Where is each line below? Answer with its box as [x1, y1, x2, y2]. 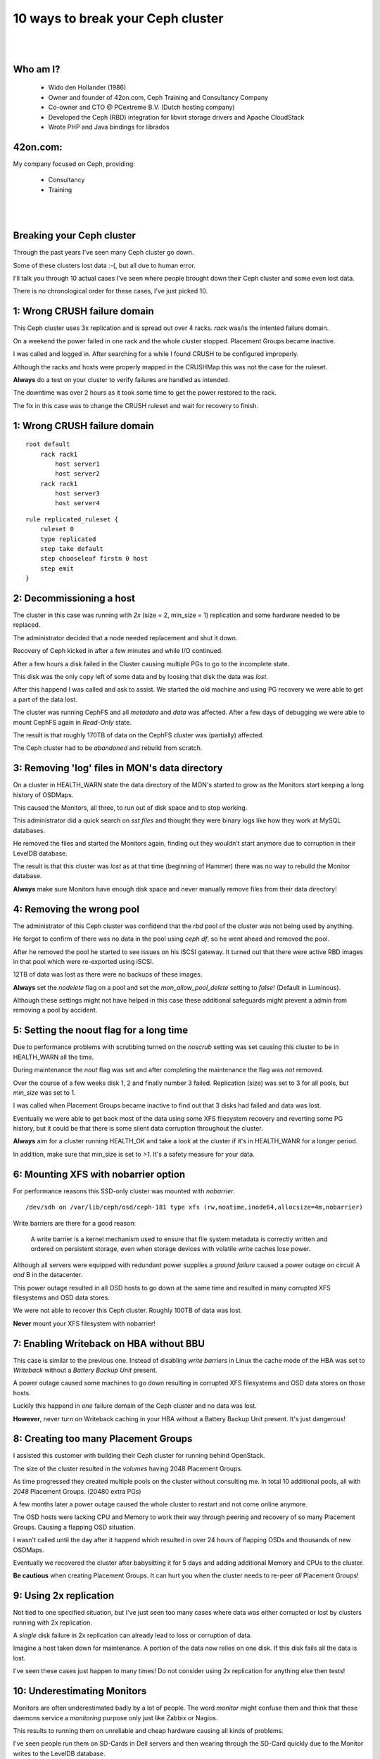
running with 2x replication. [13, 1618, 93, 1627]
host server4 [55, 500, 100, 507]
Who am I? [13, 63, 61, 75]
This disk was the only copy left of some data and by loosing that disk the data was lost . [13, 673, 269, 681]
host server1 [55, 459, 100, 468]
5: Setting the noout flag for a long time [13, 1024, 189, 1036]
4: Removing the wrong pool [13, 903, 140, 915]
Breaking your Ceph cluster [13, 229, 137, 242]
